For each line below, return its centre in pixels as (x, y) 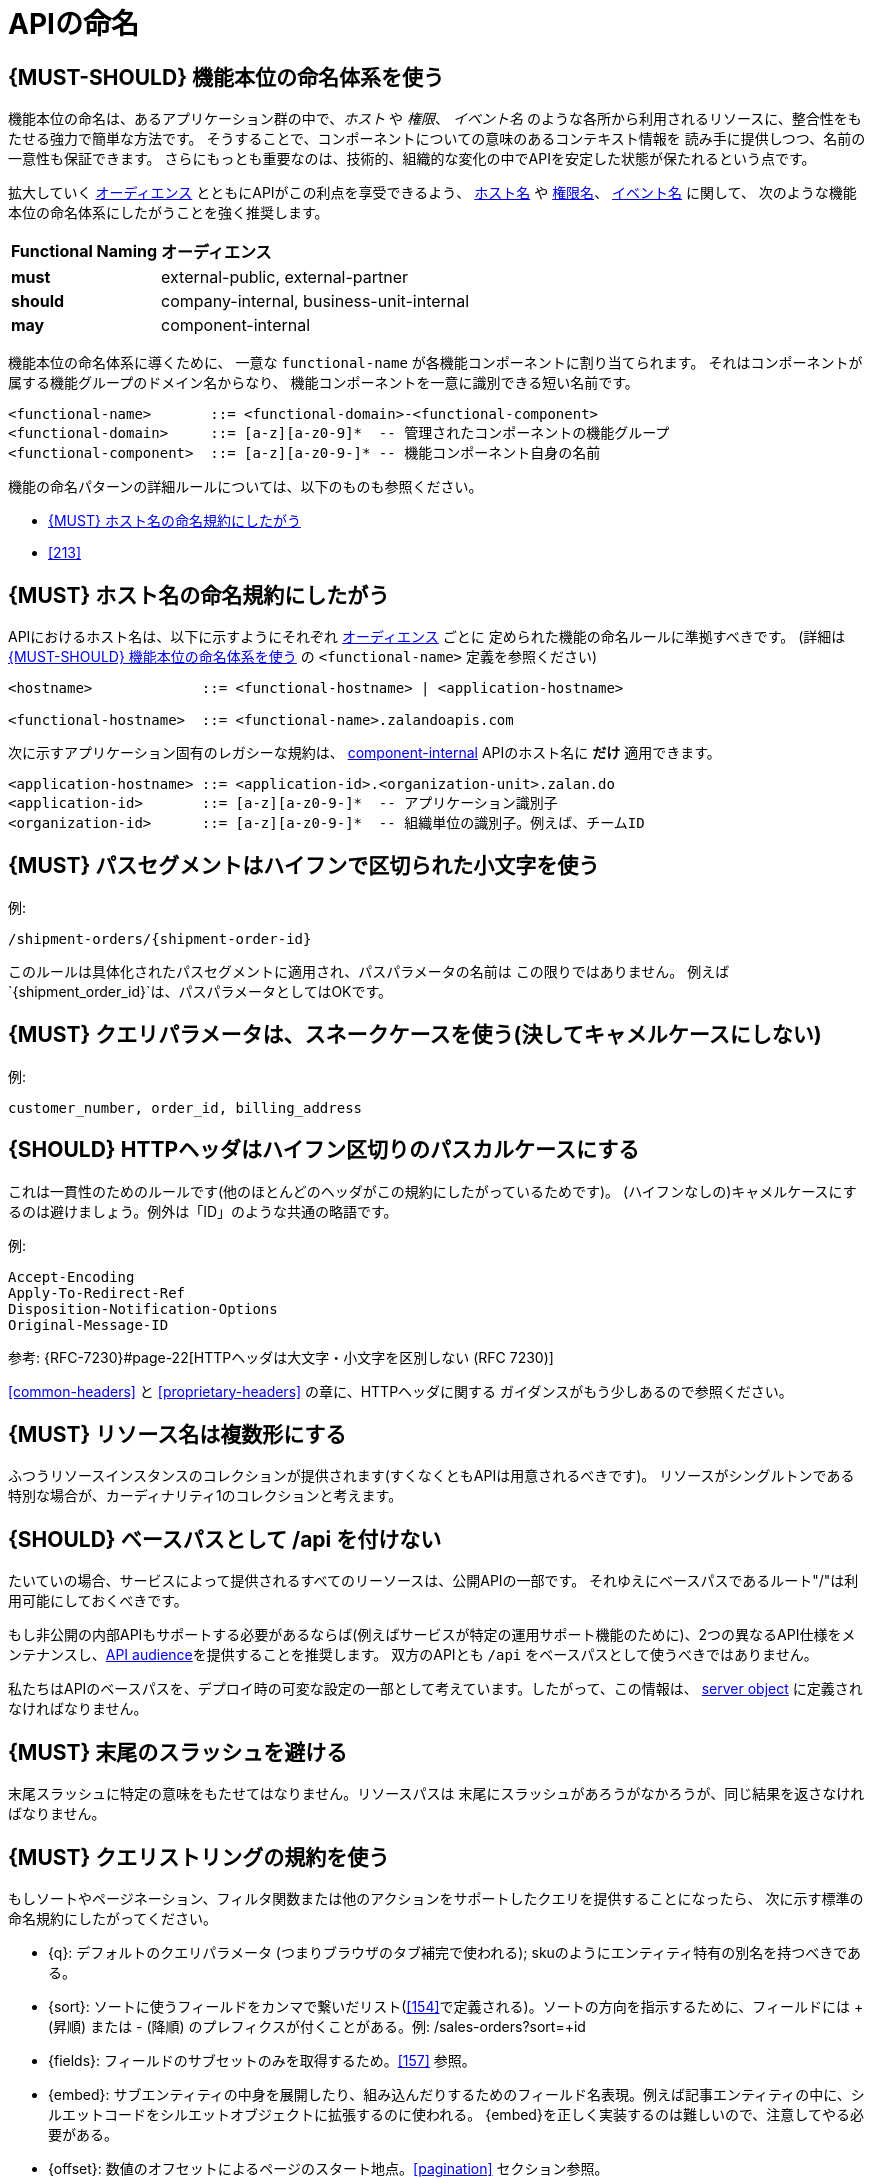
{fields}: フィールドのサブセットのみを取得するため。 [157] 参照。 (262, 2060)
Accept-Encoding (71, 1276)
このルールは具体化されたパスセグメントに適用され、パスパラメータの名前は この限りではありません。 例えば (369, 971)
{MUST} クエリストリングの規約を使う (199, 1857)
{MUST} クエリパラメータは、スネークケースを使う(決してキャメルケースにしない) (415, 1035)
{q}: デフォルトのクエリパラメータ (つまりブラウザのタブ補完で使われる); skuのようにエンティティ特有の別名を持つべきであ (455, 1952)
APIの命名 (73, 24)
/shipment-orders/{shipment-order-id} (160, 938)
